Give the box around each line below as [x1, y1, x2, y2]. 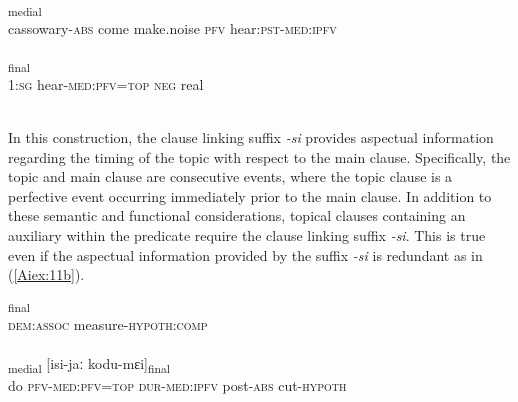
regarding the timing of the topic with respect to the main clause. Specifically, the [8, 146, 511, 167]
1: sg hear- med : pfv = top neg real [8, 73, 204, 94]
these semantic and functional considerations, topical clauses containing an [8, 205, 466, 226]
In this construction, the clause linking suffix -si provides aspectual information [8, 127, 494, 148]
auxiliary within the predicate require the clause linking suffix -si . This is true [8, 225, 486, 245]
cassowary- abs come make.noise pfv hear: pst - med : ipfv [8, 18, 337, 39]
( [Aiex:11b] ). [8, 264, 85, 285]
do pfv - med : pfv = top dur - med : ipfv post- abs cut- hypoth [8, 375, 347, 396]
